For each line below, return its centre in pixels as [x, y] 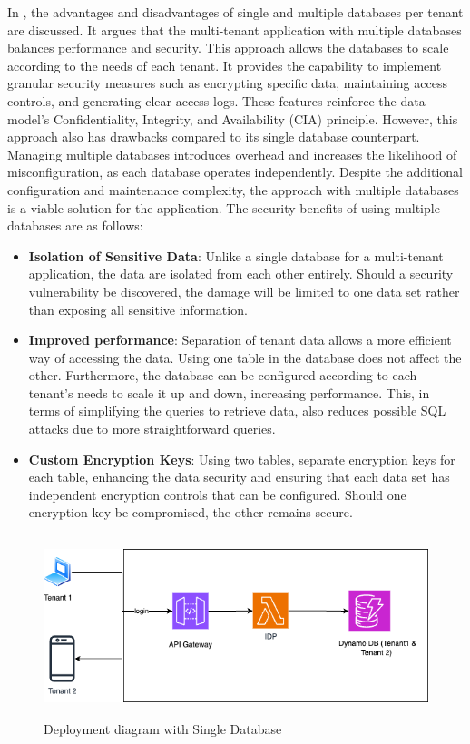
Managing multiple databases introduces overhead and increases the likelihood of [232, 154]
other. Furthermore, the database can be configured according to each [223, 375]
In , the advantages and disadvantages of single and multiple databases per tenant [235, 12]
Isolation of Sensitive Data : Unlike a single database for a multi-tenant [236, 255]
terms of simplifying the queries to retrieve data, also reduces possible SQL [237, 411]
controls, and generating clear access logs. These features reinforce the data [216, 100]
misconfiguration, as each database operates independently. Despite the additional [235, 172]
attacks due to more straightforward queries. [152, 429]
